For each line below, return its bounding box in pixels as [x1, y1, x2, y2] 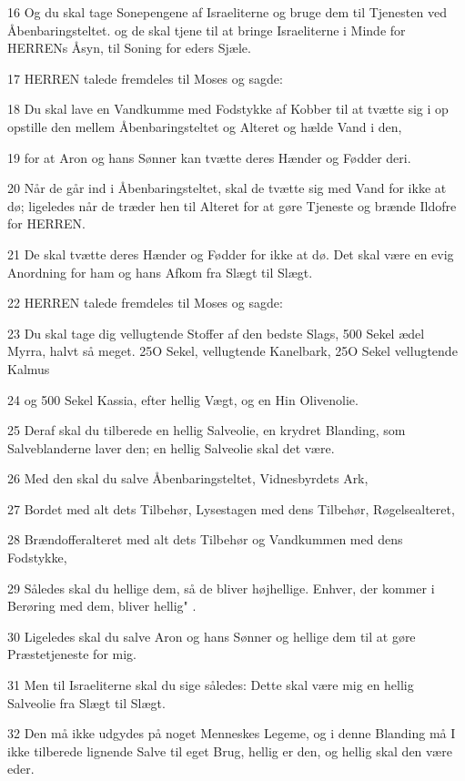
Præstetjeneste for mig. [7, 644, 136, 664]
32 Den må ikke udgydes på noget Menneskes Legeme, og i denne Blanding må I [7, 724, 456, 743]
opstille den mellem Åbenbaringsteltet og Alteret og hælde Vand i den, [7, 117, 402, 136]
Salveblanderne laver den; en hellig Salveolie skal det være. [7, 438, 335, 457]
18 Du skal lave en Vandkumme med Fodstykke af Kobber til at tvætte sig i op [7, 99, 449, 118]
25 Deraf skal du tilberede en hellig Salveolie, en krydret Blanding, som [7, 421, 406, 440]
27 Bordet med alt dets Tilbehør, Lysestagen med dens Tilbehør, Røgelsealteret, [7, 499, 455, 518]
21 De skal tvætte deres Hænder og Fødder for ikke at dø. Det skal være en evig [7, 244, 454, 263]
